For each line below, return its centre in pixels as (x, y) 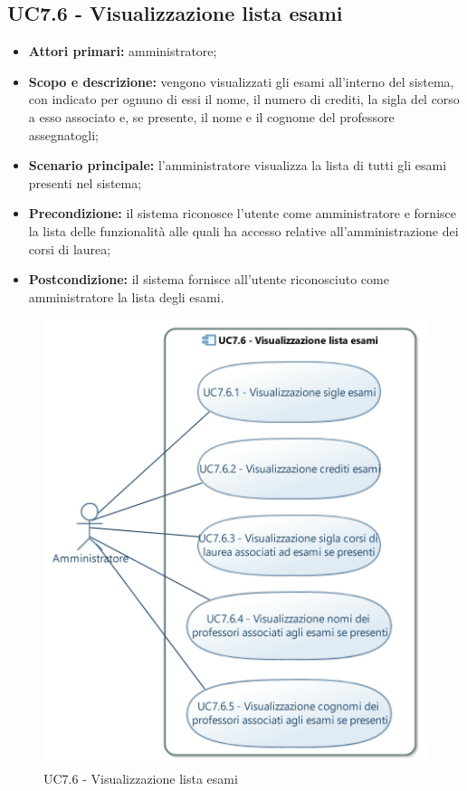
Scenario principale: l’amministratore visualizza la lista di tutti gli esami (238, 165)
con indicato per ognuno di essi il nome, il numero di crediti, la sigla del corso (244, 99)
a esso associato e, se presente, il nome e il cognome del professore (211, 116)
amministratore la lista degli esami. (126, 296)
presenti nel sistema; (85, 182)
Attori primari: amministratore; (123, 51)
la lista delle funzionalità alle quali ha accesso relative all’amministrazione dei (243, 230)
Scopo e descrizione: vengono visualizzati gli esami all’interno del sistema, (241, 81)
